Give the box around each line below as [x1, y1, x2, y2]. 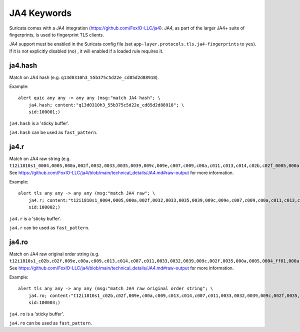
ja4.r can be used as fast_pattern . [9, 225, 89, 230]
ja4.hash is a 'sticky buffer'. [9, 120, 69, 126]
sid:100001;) [28, 109, 60, 115]
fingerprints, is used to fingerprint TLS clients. [9, 31, 104, 37]
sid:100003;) [28, 300, 60, 305]
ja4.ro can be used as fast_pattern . [9, 320, 92, 326]
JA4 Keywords [9, 7, 72, 18]
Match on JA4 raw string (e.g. [9, 155, 71, 161]
